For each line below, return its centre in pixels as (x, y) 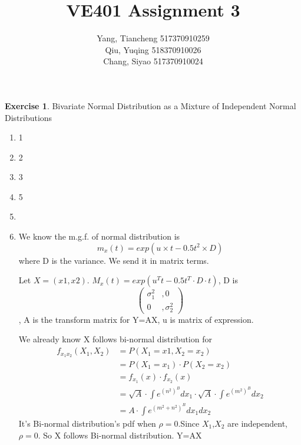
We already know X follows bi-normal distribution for (115, 339)
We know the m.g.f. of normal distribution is (99, 236)
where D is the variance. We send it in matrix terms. (114, 260)
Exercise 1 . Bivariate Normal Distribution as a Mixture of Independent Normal (150, 105)
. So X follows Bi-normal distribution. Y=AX (120, 435)
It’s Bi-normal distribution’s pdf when (87, 423)
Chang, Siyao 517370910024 (153, 61)
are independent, (258, 423)
